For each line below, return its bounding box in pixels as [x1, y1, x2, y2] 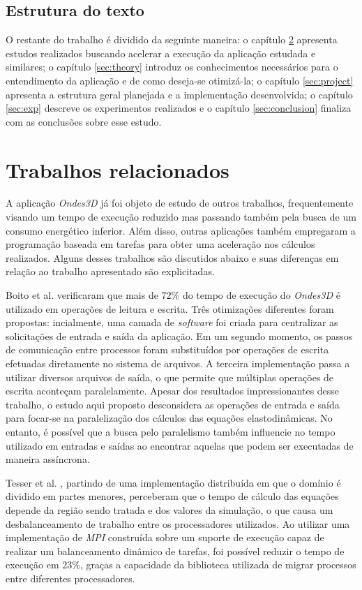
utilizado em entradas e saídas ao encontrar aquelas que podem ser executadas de [6, 438, 354, 452]
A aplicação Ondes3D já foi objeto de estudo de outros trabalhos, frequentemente [6, 196, 354, 210]
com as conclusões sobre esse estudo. [6, 114, 162, 128]
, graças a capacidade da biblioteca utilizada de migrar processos [80, 557, 356, 572]
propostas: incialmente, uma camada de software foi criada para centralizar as [6, 315, 338, 330]
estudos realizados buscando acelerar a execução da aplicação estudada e [6, 45, 316, 60]
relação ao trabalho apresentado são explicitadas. [6, 264, 215, 279]
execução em [6, 557, 59, 572]
